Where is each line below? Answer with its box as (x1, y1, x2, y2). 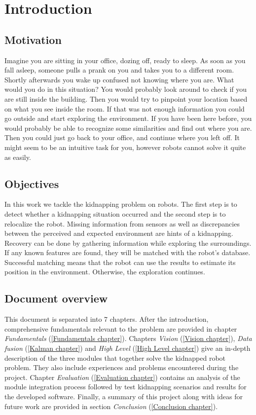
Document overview (4, 291, 108, 306)
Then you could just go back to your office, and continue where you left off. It (4, 132, 240, 143)
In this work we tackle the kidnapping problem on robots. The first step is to (4, 199, 237, 209)
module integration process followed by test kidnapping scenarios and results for (4, 381, 247, 392)
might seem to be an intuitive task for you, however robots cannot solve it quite (4, 142, 246, 152)
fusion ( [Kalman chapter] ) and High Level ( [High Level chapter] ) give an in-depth (4, 343, 251, 353)
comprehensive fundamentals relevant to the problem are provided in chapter (4, 323, 237, 334)
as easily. (4, 151, 31, 162)
